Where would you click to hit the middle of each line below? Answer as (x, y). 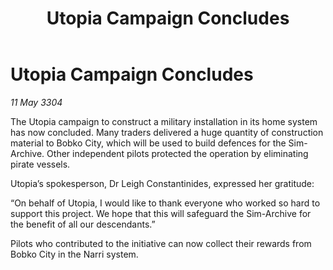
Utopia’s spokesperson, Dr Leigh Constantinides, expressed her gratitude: (162, 183)
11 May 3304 (36, 102)
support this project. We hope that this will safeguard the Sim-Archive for (161, 213)
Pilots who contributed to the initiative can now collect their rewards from (161, 243)
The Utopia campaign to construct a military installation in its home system (164, 121)
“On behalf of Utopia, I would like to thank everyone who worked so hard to (165, 203)
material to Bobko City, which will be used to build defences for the (148, 143)
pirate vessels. (40, 164)
